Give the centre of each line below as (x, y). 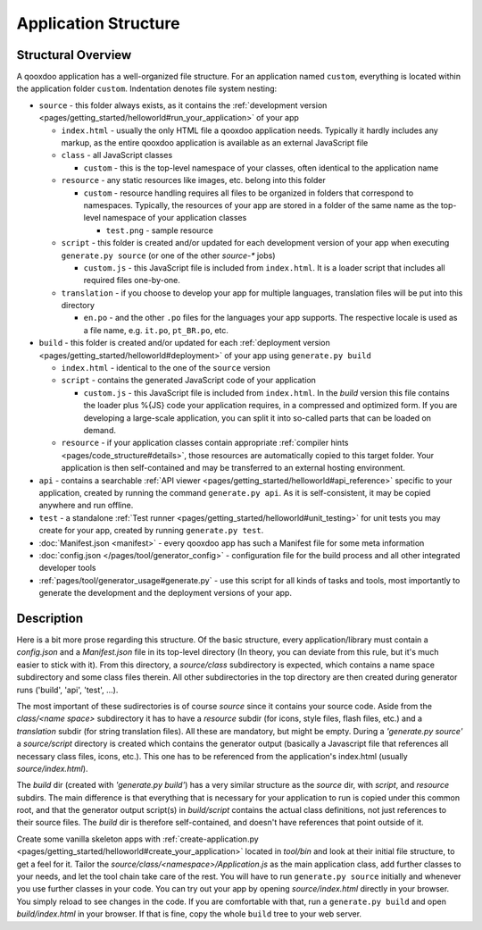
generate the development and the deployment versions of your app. (165, 593)
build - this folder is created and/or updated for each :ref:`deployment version (184, 343)
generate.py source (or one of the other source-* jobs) (168, 256)
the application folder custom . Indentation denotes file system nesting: (147, 88)
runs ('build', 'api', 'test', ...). (67, 690)
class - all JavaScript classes (117, 155)
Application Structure (98, 23)
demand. (100, 430)
